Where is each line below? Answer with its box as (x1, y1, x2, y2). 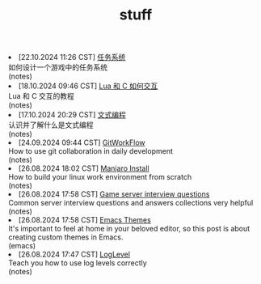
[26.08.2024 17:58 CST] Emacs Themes (19, 215, 151, 225)
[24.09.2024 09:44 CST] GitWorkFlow (19, 138, 145, 147)
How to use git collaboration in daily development (8, 146, 174, 156)
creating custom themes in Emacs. (8, 232, 124, 242)
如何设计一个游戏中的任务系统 (8, 62, 107, 72)
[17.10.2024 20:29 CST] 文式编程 (19, 110, 127, 120)
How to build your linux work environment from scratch (8, 172, 192, 182)
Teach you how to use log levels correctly (8, 258, 147, 268)
